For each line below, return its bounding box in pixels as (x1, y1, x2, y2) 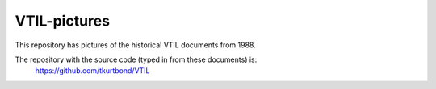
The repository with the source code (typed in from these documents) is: (15, 55, 258, 64)
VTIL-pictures (15, 12, 111, 30)
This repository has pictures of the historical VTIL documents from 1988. (15, 40, 256, 50)
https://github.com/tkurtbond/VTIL (35, 66, 150, 75)
